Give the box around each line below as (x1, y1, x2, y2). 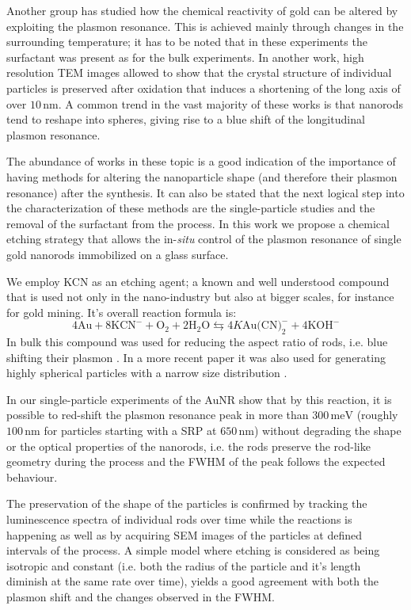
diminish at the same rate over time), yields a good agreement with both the (6, 573, 379, 589)
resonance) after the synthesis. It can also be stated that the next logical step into (6, 184, 405, 200)
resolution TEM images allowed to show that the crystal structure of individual (6, 64, 392, 81)
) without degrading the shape (253, 422, 401, 439)
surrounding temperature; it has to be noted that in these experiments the (6, 33, 367, 50)
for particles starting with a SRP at (44, 422, 217, 439)
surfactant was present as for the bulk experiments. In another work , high (6, 48, 364, 65)
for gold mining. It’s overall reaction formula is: (6, 303, 237, 320)
